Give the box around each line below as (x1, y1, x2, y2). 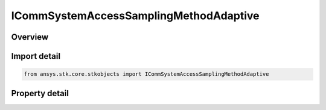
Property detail (11, 88, 69, 99)
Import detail (11, 51, 60, 61)
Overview (11, 32, 49, 42)
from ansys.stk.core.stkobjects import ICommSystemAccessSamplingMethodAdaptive (24, 71, 269, 78)
